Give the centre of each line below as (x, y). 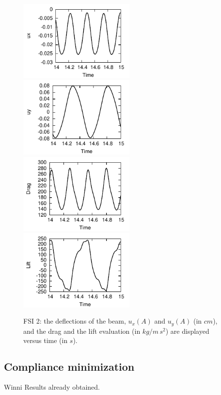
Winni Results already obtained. (52, 387)
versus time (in (46, 340)
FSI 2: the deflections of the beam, (75, 321)
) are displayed (187, 331)
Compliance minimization (69, 367)
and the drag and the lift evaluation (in (82, 331)
